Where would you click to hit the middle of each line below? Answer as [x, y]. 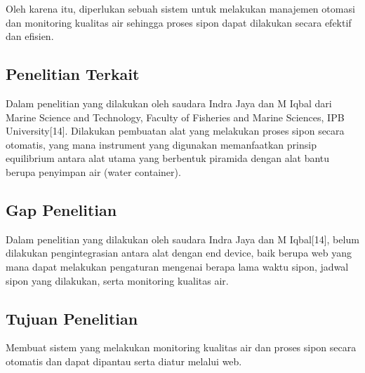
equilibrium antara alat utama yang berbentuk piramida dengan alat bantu [168, 158]
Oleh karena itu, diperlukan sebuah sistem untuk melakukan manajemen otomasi [180, 8]
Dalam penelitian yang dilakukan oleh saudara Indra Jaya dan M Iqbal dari [169, 103]
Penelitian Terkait [73, 74]
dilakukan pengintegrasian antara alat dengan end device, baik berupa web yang [179, 253]
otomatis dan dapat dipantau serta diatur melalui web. [124, 361]
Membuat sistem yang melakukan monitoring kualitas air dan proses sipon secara [181, 347]
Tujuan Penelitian [72, 318]
